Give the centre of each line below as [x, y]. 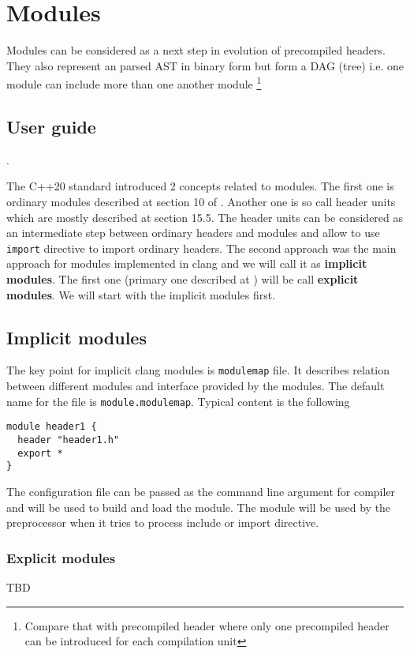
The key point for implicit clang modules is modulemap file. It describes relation [198, 370]
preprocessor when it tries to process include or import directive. [163, 522]
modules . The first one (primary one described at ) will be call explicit [183, 278]
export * [40, 453]
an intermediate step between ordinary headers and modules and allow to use [193, 233]
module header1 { [52, 427]
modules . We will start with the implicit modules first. [141, 294]
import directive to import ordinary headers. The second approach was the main [201, 248]
